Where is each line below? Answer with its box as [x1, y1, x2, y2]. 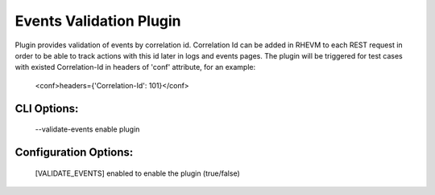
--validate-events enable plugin [35, 124, 140, 134]
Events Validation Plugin [14, 12, 181, 30]
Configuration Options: [14, 145, 134, 159]
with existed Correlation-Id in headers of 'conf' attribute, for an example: [14, 63, 256, 72]
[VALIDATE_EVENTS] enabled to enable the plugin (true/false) [35, 169, 241, 178]
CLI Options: [14, 101, 79, 116]
